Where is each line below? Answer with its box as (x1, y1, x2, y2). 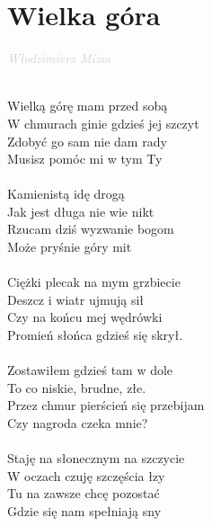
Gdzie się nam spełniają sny (7, 501, 162, 520)
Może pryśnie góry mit (7, 237, 132, 256)
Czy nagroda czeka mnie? (7, 414, 148, 432)
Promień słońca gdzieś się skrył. (7, 325, 183, 344)
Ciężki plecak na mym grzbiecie (7, 272, 181, 291)
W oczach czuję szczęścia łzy (7, 466, 165, 485)
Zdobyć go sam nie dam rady (7, 131, 167, 150)
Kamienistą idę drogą (7, 184, 125, 203)
